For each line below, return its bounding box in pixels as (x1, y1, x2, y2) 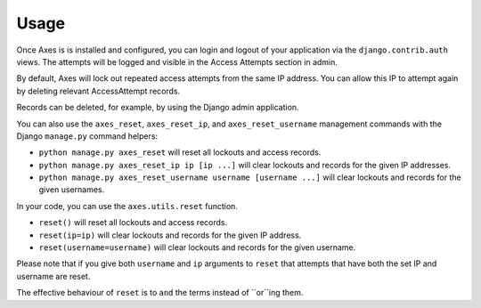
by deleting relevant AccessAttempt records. (16, 85, 181, 96)
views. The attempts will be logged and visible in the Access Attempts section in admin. (16, 56, 338, 67)
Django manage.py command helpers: (16, 130, 159, 142)
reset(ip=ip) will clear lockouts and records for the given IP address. (38, 230, 302, 240)
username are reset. (16, 271, 91, 281)
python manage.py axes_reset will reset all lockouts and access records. (38, 147, 322, 158)
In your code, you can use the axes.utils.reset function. (16, 200, 238, 211)
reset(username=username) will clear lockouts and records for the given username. (38, 242, 356, 253)
